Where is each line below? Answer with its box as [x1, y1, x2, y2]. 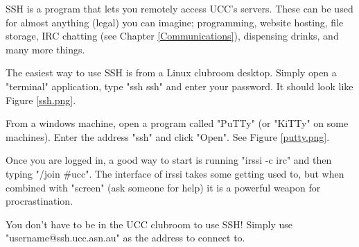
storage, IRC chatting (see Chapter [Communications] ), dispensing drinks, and [6, 28, 339, 43]
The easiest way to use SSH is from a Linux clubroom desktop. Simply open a [6, 65, 337, 80]
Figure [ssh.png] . [6, 92, 76, 107]
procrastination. [6, 194, 73, 208]
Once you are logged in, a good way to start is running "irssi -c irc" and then [6, 153, 332, 167]
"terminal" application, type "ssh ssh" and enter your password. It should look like [6, 78, 353, 93]
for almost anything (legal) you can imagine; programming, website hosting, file [6, 15, 344, 29]
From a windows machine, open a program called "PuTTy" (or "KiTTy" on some [6, 116, 349, 130]
